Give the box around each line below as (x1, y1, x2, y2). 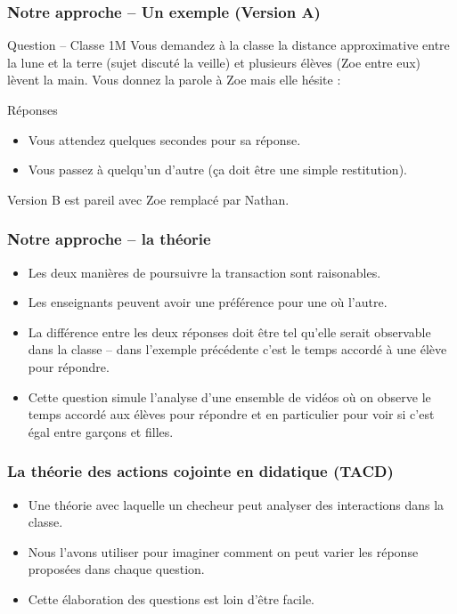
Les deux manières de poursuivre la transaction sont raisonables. (28, 263, 381, 281)
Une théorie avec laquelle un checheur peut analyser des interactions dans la (28, 495, 445, 513)
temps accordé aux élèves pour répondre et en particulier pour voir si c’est (28, 405, 435, 424)
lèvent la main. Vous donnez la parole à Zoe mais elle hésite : (7, 70, 341, 89)
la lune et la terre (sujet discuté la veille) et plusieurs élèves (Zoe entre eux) (7, 53, 421, 71)
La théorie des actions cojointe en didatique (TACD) (7, 460, 394, 482)
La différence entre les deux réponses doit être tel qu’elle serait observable (28, 322, 431, 341)
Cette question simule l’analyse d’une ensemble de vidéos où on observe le (28, 387, 431, 406)
